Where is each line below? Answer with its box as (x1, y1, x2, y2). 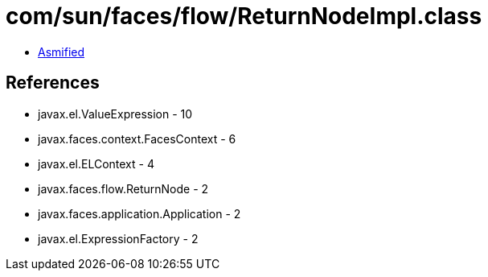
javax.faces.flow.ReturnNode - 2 (38, 181, 209, 196)
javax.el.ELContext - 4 (38, 156, 154, 171)
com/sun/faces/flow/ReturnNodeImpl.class (6, 2, 482, 30)
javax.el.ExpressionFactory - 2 (38, 231, 199, 246)
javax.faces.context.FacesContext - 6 (38, 131, 236, 146)
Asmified (38, 44, 85, 59)
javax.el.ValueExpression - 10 (38, 106, 193, 121)
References (6, 72, 100, 93)
